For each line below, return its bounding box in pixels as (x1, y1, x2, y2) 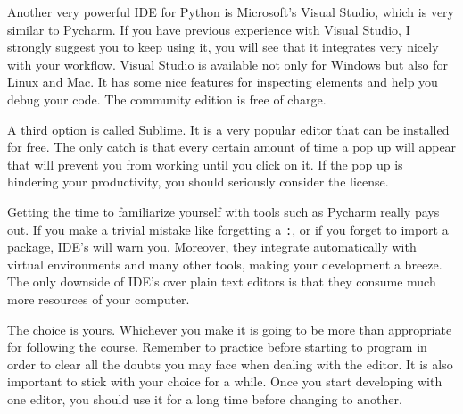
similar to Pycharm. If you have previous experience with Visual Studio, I (7, 20, 410, 38)
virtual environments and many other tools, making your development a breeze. (7, 254, 442, 273)
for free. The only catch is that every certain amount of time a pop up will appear (7, 137, 457, 156)
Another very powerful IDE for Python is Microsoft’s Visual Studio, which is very (7, 3, 454, 21)
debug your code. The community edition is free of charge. (7, 89, 327, 108)
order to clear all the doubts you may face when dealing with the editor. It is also (7, 354, 453, 373)
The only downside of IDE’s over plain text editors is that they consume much (7, 272, 436, 291)
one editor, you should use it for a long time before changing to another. (7, 389, 402, 408)
